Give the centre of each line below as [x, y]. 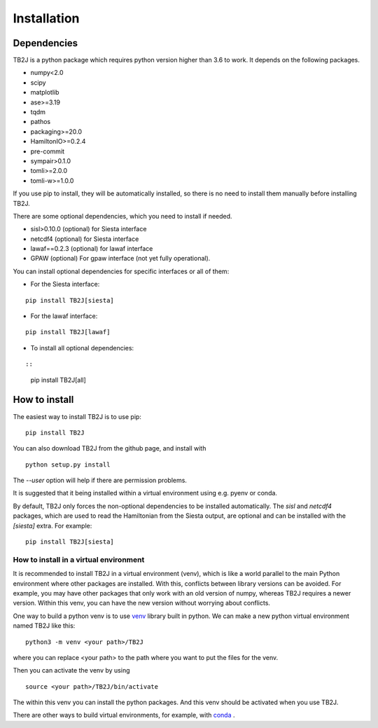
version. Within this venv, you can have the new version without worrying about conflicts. [142, 603]
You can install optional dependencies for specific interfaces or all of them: [121, 271]
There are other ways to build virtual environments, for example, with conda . [124, 715]
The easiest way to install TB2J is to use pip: [77, 416]
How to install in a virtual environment [79, 559]
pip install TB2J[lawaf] [68, 332]
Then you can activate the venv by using [71, 671]
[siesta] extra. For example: [52, 526]
